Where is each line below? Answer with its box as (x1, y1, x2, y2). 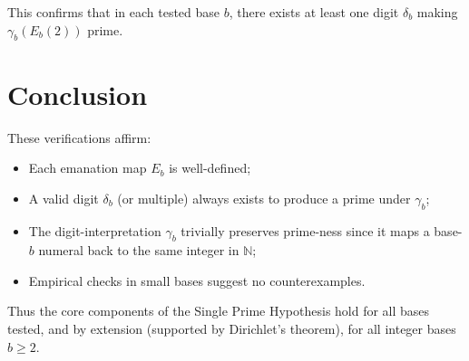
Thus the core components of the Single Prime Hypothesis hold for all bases (7, 301, 430, 320)
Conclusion (7, 75, 148, 112)
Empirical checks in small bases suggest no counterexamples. (28, 271, 366, 290)
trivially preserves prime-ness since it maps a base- (181, 221, 463, 240)
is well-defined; (169, 158, 251, 177)
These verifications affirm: (7, 128, 151, 147)
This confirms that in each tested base (7, 3, 220, 21)
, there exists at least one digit (229, 3, 399, 21)
